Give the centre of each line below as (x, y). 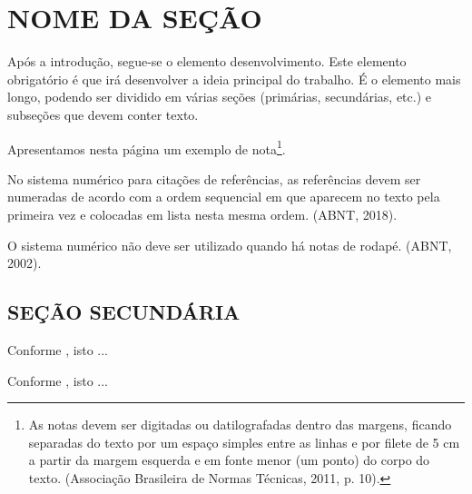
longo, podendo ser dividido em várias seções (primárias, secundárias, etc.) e (219, 97)
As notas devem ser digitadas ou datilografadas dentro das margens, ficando (240, 425)
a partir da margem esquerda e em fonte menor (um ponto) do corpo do (229, 460)
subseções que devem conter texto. (103, 114)
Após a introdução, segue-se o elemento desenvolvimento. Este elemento (207, 61)
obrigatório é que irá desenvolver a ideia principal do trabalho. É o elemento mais (234, 79)
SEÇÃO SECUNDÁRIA (124, 312)
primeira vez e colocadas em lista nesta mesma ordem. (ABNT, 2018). (202, 214)
